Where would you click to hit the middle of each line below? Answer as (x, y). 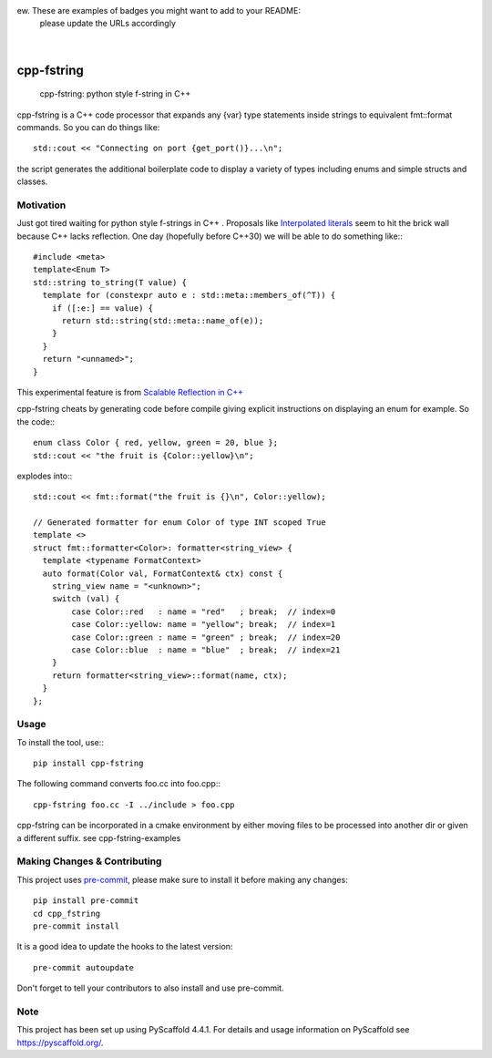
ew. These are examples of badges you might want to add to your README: (159, 10)
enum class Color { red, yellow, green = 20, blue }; (155, 443)
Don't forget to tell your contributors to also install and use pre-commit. (150, 988)
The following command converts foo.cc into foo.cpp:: (118, 784)
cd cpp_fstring (67, 913)
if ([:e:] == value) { (102, 308)
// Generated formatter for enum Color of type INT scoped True (180, 523)
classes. (32, 181)
